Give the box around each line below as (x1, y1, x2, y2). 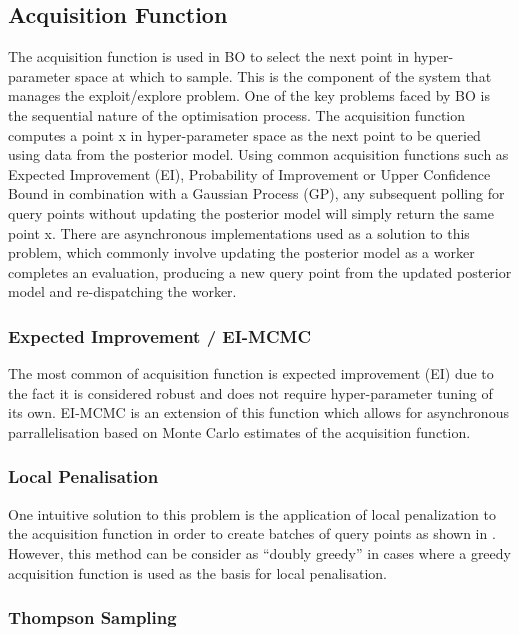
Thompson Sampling (8, 605, 177, 630)
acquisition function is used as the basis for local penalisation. (8, 562, 387, 583)
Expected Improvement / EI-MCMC (8, 323, 311, 348)
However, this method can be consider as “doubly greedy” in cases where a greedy (8, 542, 511, 563)
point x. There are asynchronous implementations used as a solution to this (8, 222, 470, 243)
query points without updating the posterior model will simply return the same (8, 202, 494, 223)
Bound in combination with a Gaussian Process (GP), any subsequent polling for (8, 183, 505, 204)
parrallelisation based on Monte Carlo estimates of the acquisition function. (8, 421, 471, 442)
